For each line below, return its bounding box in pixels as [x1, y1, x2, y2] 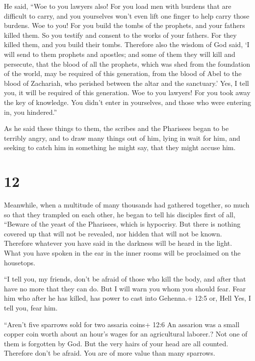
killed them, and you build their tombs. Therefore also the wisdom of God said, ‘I [4, 39, 250, 50]
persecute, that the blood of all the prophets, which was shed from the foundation [4, 58, 251, 69]
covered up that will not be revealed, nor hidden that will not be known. [4, 228, 222, 238]
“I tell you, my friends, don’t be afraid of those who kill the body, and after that [4, 274, 246, 284]
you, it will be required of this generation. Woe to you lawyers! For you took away [4, 87, 251, 98]
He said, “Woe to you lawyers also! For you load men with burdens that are [4, 1, 231, 11]
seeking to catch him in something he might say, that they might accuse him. [4, 142, 236, 153]
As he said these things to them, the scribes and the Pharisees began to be [4, 123, 229, 133]
